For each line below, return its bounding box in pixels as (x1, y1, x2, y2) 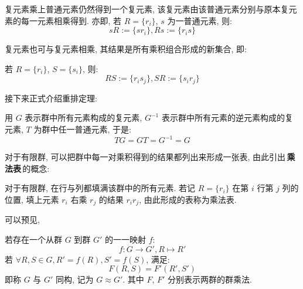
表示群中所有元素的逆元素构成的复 (161, 111, 293, 124)
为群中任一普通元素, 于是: (33, 123, 131, 135)
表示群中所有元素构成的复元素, (25, 111, 142, 124)
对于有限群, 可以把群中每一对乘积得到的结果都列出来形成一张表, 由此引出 (5, 151, 286, 163)
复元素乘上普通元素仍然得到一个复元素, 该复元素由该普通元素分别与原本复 (5, 3, 289, 15)
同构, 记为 (56, 273, 94, 285)
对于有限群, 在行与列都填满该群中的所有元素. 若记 (5, 182, 196, 194)
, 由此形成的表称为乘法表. (139, 193, 237, 205)
